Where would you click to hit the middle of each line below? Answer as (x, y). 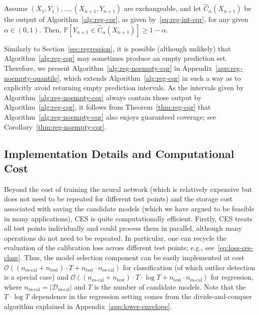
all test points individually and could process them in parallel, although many (123, 228)
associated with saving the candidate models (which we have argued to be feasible (129, 208)
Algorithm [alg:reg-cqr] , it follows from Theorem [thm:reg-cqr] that (108, 107)
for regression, (232, 277)
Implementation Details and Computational (119, 153)
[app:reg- (229, 68)
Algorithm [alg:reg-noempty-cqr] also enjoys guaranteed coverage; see (110, 116)
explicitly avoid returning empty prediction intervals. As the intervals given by (124, 87)
